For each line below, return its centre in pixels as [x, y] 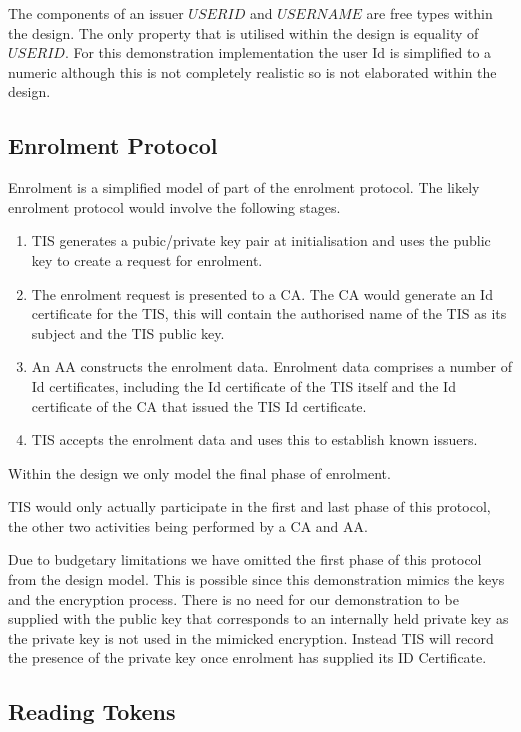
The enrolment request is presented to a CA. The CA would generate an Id [262, 293]
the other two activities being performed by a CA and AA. [188, 525]
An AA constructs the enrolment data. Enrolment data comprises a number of [271, 366]
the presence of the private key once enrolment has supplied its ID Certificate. [247, 657]
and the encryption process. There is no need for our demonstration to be [233, 598]
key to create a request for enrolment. [147, 259]
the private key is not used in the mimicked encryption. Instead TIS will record [251, 637]
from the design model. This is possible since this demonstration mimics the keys [256, 579]
